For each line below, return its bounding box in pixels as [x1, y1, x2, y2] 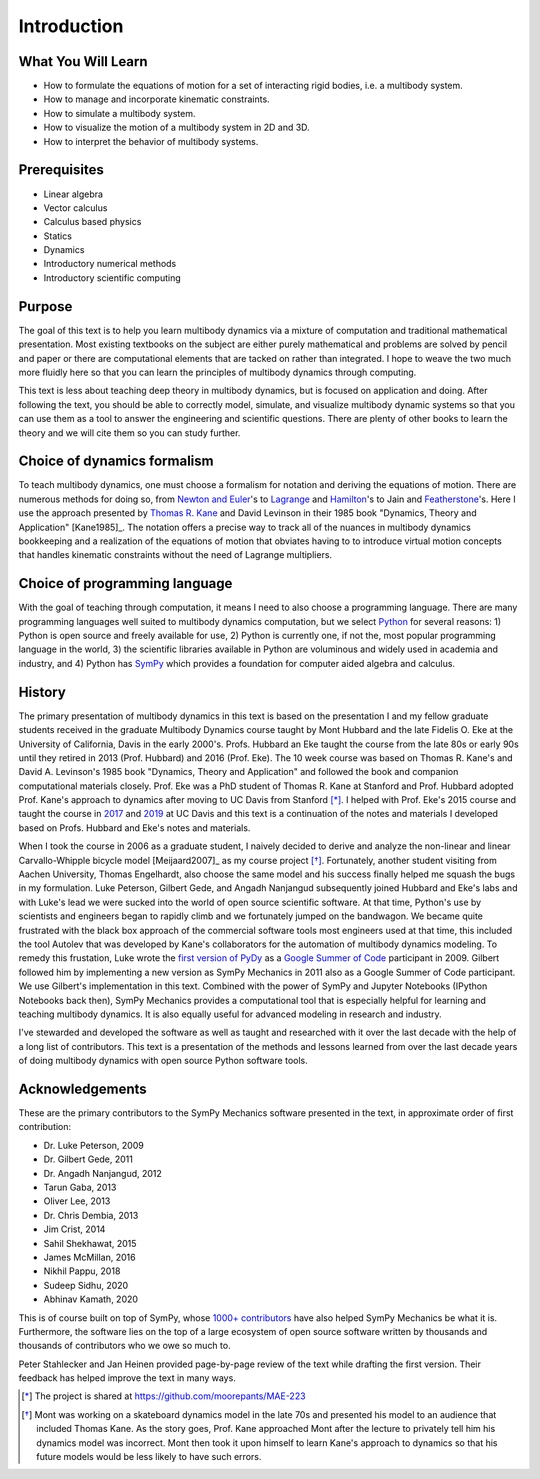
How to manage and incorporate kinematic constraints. [43, 93, 270, 105]
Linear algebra [43, 188, 104, 200]
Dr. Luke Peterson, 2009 [43, 1139, 144, 1151]
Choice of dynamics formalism [18, 453, 214, 470]
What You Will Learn [18, 53, 149, 70]
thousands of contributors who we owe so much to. [18, 1340, 231, 1352]
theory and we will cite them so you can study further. [18, 426, 241, 439]
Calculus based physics [43, 216, 142, 228]
